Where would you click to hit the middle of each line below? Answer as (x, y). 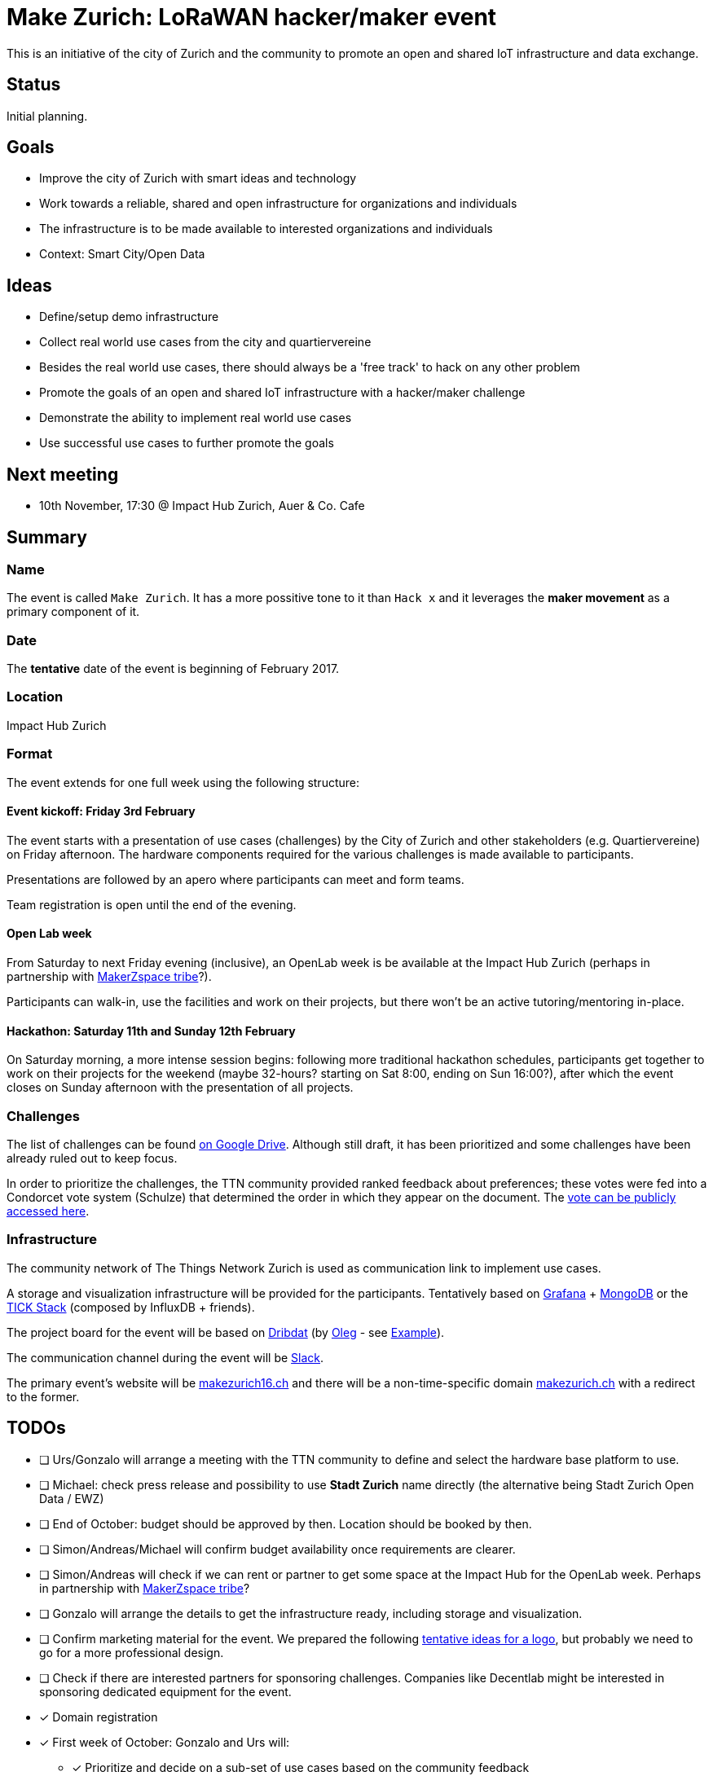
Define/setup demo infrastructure (129, 317)
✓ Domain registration (99, 1717)
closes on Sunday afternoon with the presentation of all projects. (180, 1088)
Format (30, 754)
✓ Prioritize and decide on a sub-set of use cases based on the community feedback (301, 1767)
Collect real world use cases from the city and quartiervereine (205, 342)
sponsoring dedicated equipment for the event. (165, 1691)
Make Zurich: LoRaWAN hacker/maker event (252, 17)
